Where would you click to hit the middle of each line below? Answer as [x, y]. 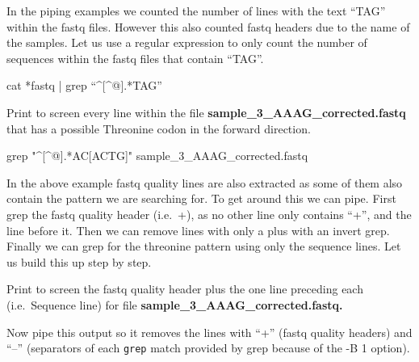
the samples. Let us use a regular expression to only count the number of [187, 42]
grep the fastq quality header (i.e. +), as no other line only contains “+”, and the [209, 214]
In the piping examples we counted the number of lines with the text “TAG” [196, 11]
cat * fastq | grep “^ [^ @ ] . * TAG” [84, 85]
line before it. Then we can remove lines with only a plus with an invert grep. [198, 230]
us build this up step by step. [79, 261]
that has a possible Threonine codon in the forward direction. [159, 128]
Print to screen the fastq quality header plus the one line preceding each [185, 289]
